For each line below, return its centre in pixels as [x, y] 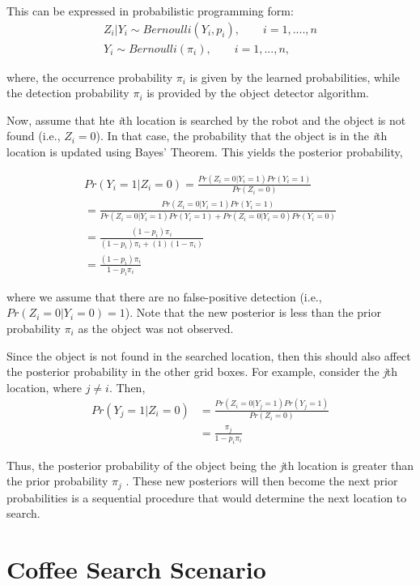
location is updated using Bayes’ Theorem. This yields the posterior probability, [205, 152]
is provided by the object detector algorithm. [258, 93]
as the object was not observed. [156, 328]
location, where [44, 387]
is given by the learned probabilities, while [295, 77]
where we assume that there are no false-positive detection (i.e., [164, 296]
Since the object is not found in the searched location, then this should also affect [209, 355]
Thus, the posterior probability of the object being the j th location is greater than [210, 465]
